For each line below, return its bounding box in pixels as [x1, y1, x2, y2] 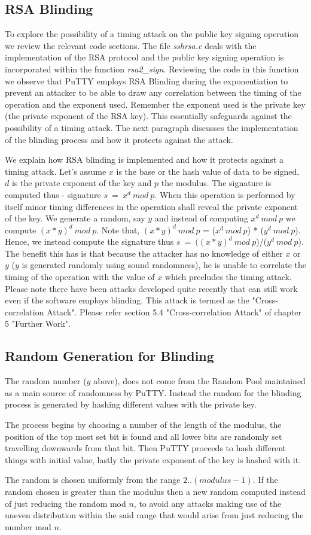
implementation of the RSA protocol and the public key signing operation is [5, 51, 284, 63]
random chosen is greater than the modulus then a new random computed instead [5, 485, 306, 497]
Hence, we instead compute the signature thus [5, 235, 174, 248]
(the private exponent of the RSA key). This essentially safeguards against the [5, 110, 292, 122]
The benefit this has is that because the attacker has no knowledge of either [5, 247, 283, 259]
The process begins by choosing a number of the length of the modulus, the [5, 418, 282, 431]
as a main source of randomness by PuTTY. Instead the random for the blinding [5, 386, 301, 399]
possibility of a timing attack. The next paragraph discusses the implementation [5, 121, 298, 133]
